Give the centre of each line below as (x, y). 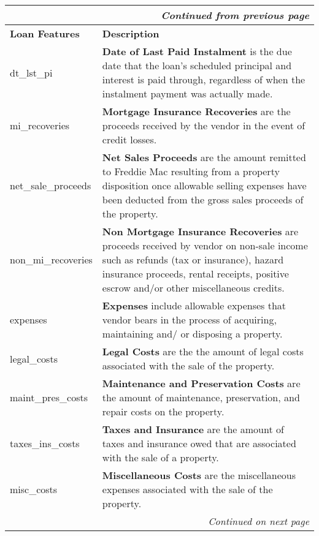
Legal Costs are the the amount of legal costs (203, 351)
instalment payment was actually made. (187, 93)
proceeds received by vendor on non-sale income (205, 245)
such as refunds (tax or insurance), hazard (193, 259)
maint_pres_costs (49, 397)
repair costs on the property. (163, 411)
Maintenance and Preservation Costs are (201, 383)
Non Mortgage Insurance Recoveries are (200, 231)
